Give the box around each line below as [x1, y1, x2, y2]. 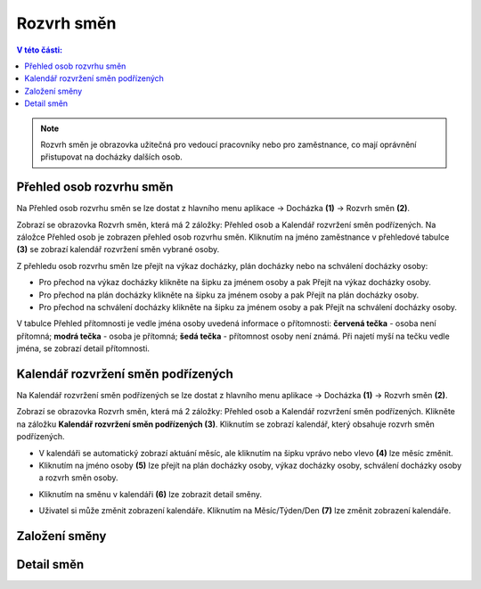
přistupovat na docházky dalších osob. [40, 151, 183, 162]
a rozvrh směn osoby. [38, 472, 119, 483]
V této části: [16, 45, 62, 55]
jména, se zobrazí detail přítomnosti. [16, 343, 151, 354]
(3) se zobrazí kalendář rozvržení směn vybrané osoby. [16, 244, 220, 255]
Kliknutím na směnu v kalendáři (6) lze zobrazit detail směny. [38, 488, 263, 499]
